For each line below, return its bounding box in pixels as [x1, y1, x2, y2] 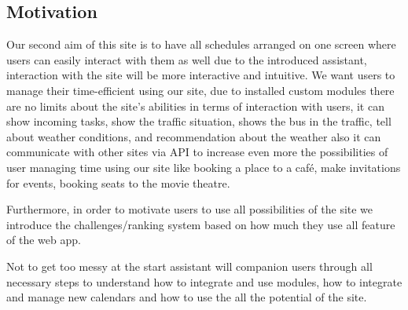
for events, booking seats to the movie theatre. [6, 174, 230, 191]
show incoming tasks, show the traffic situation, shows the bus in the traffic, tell [6, 113, 391, 129]
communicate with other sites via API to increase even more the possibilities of [6, 144, 388, 160]
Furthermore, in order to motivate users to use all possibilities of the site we [6, 201, 373, 217]
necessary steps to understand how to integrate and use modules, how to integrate [6, 273, 402, 290]
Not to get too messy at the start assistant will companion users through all [6, 257, 373, 274]
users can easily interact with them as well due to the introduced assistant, [6, 51, 367, 67]
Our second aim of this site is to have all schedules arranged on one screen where [6, 36, 396, 53]
